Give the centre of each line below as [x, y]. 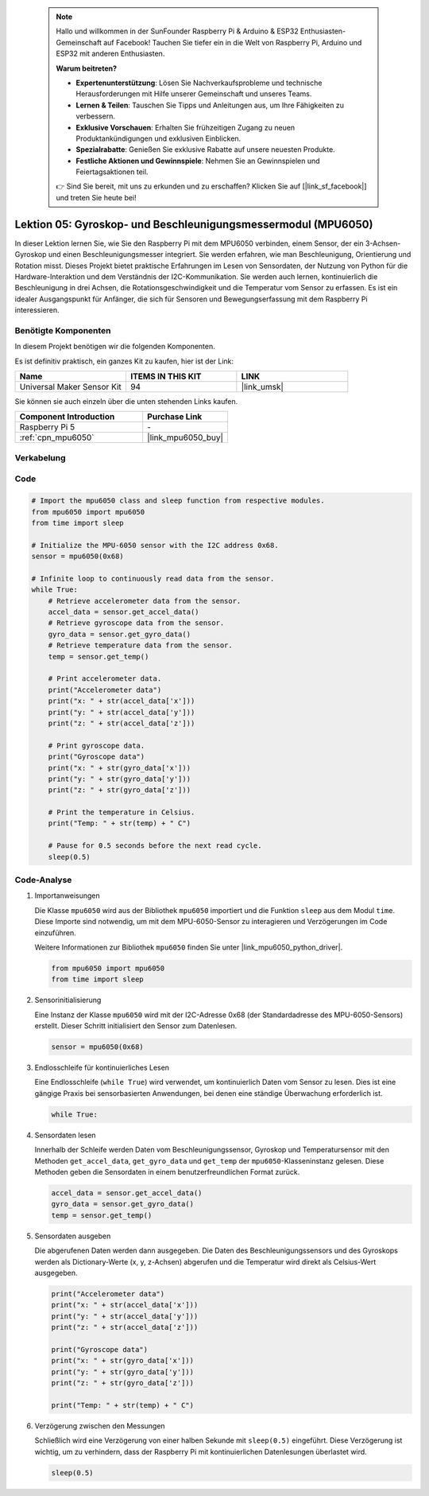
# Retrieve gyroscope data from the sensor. [136, 623]
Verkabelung [41, 457]
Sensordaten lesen [65, 1135]
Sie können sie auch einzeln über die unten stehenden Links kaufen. [126, 402]
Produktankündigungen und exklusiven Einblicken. [158, 138]
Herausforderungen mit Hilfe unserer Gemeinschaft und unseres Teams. [194, 94]
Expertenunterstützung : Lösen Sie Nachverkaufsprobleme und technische [199, 83]
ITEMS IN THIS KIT [166, 376]
